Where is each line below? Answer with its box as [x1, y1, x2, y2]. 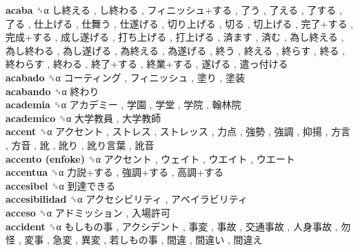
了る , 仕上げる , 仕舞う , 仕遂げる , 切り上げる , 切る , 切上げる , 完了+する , [6, 16, 353, 30]
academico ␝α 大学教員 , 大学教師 [6, 110, 161, 125]
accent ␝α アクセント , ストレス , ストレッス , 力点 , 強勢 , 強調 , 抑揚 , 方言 [6, 124, 350, 139]
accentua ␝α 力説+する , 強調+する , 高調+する [6, 165, 224, 179]
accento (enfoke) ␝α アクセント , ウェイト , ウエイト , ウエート [6, 151, 295, 165]
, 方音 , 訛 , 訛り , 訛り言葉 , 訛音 [6, 137, 155, 152]
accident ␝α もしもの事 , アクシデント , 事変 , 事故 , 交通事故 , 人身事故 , [6, 219, 338, 233]
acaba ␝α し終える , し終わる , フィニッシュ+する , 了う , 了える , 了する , [6, 3, 342, 17]
